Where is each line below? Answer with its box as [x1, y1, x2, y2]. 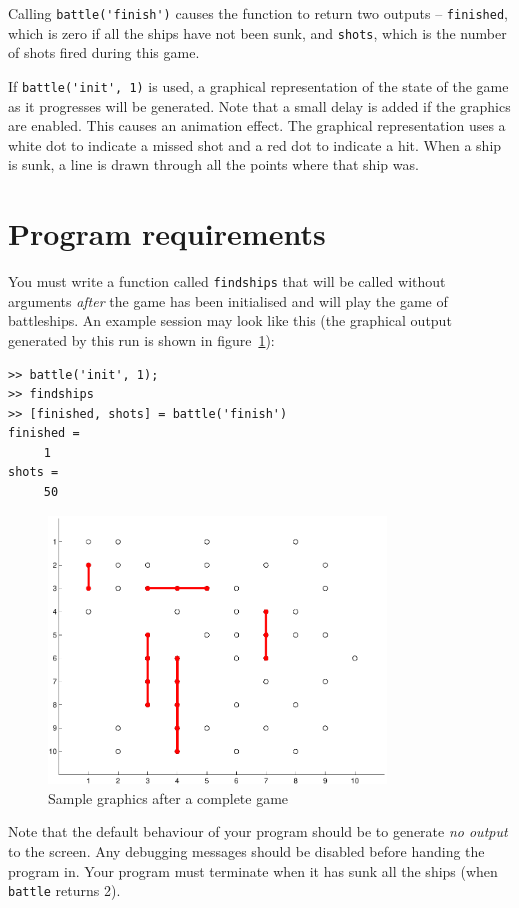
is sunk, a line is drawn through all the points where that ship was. [8, 154, 419, 175]
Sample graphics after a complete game [48, 787, 289, 808]
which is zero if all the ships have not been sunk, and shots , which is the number [8, 22, 507, 43]
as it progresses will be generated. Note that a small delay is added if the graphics [8, 95, 511, 116]
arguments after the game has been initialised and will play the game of [8, 290, 448, 311]
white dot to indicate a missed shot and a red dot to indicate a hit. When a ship [8, 134, 502, 155]
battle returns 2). [8, 880, 121, 901]
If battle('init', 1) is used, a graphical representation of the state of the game [8, 75, 509, 96]
